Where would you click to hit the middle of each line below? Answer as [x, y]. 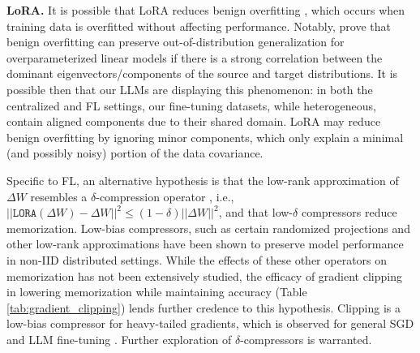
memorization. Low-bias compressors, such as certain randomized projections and [208, 228]
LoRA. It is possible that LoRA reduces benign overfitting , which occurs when [206, 10]
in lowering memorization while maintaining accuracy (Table [157, 292]
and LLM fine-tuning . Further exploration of [119, 339]
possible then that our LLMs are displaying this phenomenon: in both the [190, 89]
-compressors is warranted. [306, 339]
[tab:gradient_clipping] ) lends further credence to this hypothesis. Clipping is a [204, 307]
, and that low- [256, 212]
